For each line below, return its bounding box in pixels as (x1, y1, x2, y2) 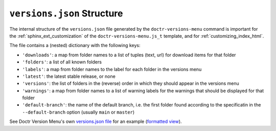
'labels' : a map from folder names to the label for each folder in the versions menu (22, 66, 202, 72)
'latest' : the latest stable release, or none (22, 73, 116, 79)
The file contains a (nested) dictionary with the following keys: (9, 42, 141, 49)
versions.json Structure (9, 8, 123, 19)
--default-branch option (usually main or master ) (22, 109, 135, 115)
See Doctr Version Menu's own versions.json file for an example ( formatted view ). (9, 118, 182, 125)
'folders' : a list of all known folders (22, 59, 102, 65)
